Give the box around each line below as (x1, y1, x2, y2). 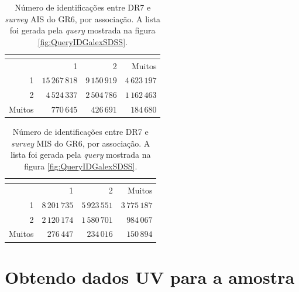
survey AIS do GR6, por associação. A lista (5, 12, 160, 25)
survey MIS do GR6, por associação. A (11, 137, 150, 149)
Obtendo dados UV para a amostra (5, 264, 295, 288)
